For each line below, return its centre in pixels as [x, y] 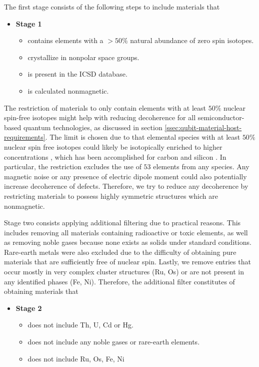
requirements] [25, 137]
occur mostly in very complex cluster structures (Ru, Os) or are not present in [124, 272]
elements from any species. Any [201, 166]
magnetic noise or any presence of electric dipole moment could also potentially [125, 176]
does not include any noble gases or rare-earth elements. [114, 342]
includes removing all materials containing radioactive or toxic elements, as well [126, 232]
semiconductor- [221, 117]
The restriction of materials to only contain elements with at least [105, 107]
